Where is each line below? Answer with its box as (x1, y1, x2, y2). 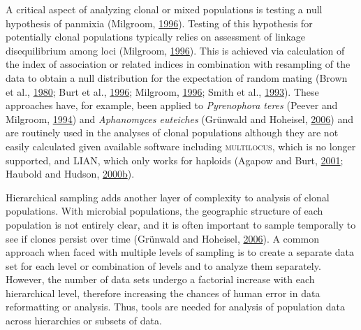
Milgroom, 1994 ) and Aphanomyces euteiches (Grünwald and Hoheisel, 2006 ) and (6, 111, 353, 126)
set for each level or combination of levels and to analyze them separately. (6, 258, 321, 273)
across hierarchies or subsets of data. (6, 313, 162, 328)
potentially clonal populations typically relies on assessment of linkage (6, 29, 306, 44)
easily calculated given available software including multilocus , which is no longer (6, 138, 356, 153)
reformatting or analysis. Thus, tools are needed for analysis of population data (6, 299, 346, 314)
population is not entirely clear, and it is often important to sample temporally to (6, 217, 356, 231)
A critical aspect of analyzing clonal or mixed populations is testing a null (6, 2, 323, 16)
